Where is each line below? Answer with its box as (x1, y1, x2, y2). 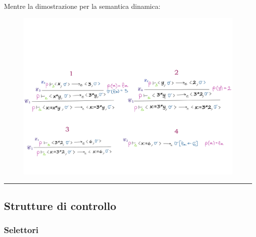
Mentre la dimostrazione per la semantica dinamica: (4, 1, 160, 11)
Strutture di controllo (4, 198, 117, 213)
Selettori (4, 223, 38, 236)
